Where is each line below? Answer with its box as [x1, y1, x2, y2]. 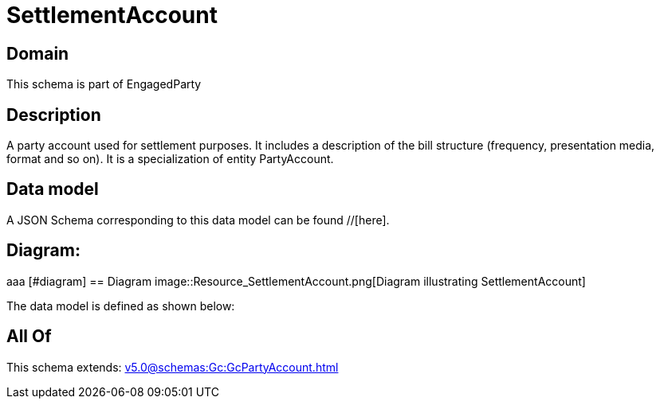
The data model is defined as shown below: [6, 298, 235, 313]
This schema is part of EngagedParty [6, 77, 202, 92]
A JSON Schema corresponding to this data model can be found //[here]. [6, 212, 390, 227]
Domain [6, 43, 69, 64]
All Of [6, 326, 52, 347]
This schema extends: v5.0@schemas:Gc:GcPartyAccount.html [6, 360, 339, 374]
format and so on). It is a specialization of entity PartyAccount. [6, 152, 334, 166]
